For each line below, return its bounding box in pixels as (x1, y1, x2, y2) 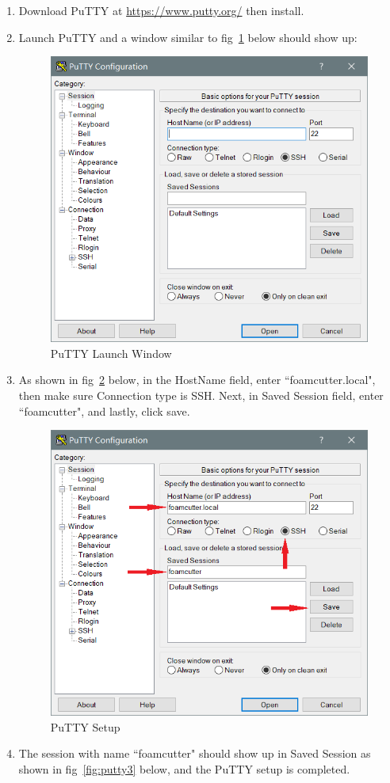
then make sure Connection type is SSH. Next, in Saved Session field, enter (18, 386, 384, 403)
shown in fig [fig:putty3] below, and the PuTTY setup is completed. (18, 760, 350, 777)
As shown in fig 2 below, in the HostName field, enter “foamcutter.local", (18, 371, 376, 388)
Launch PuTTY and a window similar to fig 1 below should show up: (18, 29, 357, 45)
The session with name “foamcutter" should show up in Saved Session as (18, 745, 371, 762)
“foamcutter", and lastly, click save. (18, 402, 190, 419)
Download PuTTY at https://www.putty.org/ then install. (18, 2, 304, 18)
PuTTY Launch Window (50, 344, 172, 361)
